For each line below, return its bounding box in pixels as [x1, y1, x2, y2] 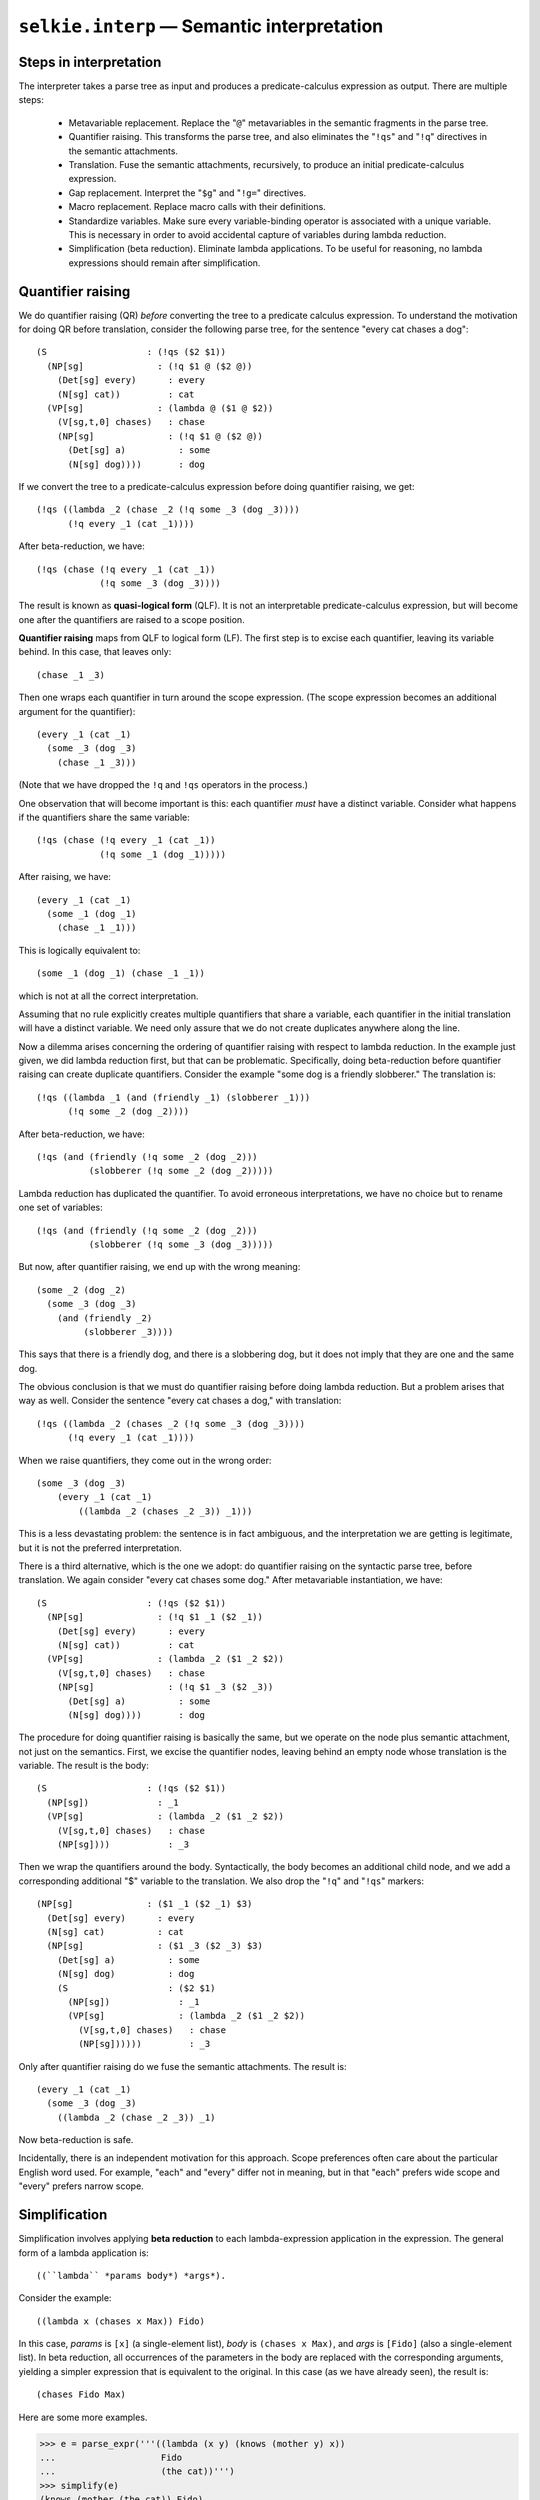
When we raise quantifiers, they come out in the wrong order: [18, 1454, 272, 1466]
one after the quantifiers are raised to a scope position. [18, 613, 245, 625]
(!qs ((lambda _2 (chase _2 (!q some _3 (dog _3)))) [36, 504, 300, 515]
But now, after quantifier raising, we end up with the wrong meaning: [18, 1261, 301, 1273]
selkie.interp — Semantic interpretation [18, 15, 384, 37]
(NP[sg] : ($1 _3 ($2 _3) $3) [46, 1940, 264, 1952]
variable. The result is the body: [18, 1760, 149, 1772]
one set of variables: [18, 1201, 104, 1214]
